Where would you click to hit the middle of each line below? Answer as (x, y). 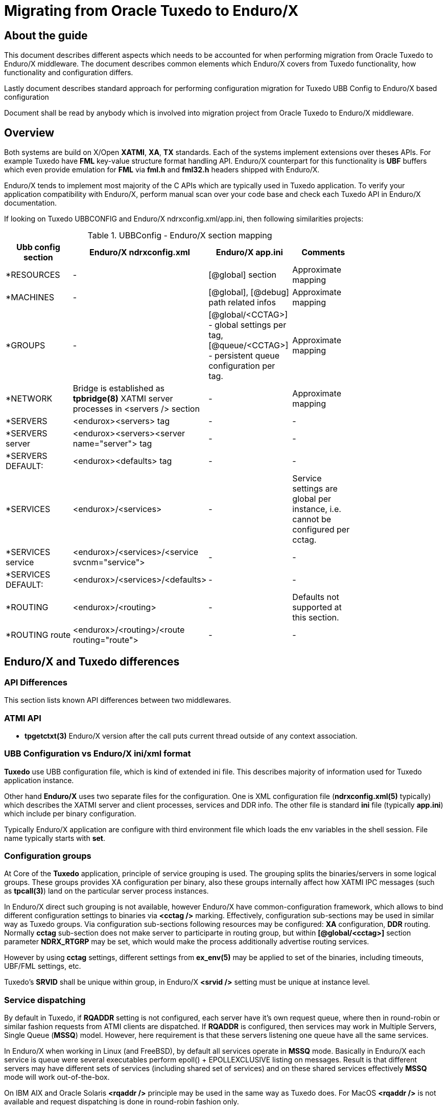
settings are (315, 489)
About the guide (46, 35)
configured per (321, 530)
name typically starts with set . (55, 838)
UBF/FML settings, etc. (43, 966)
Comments (323, 252)
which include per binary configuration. (70, 813)
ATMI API (23, 718)
